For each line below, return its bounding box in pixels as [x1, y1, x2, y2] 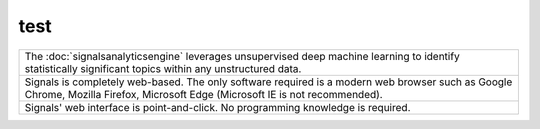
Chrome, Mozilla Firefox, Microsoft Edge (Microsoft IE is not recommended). [24, 87, 384, 101]
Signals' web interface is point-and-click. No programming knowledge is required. [24, 100, 411, 114]
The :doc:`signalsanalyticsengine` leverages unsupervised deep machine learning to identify [24, 49, 460, 63]
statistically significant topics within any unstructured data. [24, 61, 302, 75]
